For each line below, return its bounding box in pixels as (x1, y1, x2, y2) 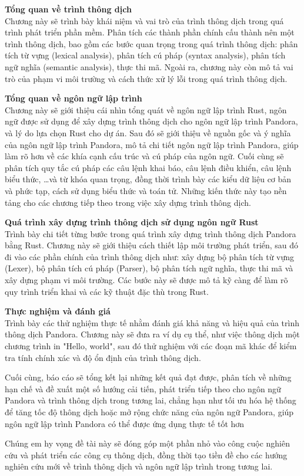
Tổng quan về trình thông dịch (5, 3, 132, 15)
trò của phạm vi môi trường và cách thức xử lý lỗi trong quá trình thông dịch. (5, 72, 288, 84)
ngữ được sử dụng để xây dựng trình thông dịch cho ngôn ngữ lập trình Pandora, (5, 115, 298, 127)
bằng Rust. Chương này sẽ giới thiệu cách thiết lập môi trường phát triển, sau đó (5, 239, 299, 251)
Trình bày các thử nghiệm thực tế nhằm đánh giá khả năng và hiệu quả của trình (5, 316, 300, 329)
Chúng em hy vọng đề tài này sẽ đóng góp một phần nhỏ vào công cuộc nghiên (5, 437, 290, 449)
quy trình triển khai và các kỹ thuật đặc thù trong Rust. (5, 285, 209, 297)
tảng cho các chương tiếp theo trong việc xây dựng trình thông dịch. (5, 196, 251, 208)
